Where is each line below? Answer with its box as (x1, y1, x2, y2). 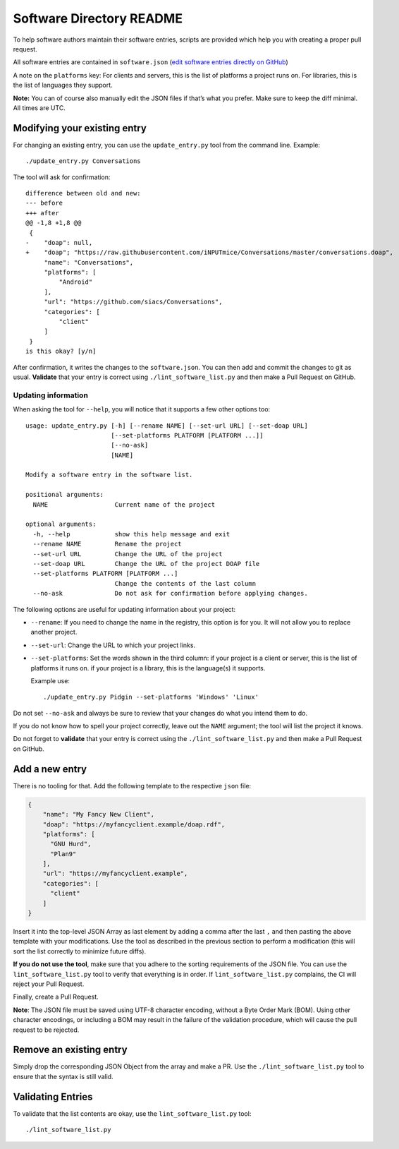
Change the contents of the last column (114, 579, 257, 587)
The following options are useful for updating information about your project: (13, 605, 236, 613)
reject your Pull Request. (13, 980, 85, 988)
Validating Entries (13, 1090, 93, 1102)
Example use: (30, 676, 70, 685)
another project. (30, 628, 78, 637)
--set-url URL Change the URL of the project (32, 550, 223, 558)
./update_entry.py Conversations (25, 157, 141, 165)
